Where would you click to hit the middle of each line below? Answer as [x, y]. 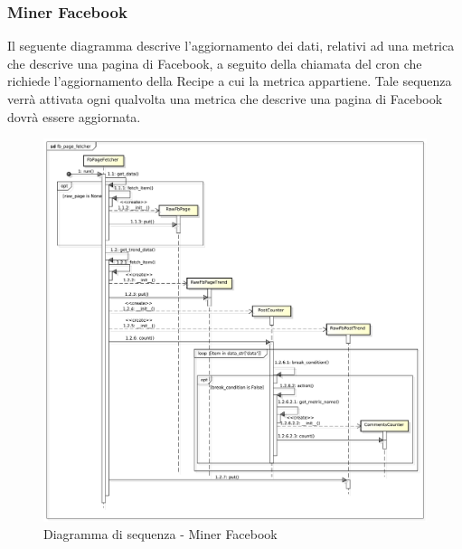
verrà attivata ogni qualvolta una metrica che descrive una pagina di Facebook [225, 99]
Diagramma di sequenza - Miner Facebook [160, 534]
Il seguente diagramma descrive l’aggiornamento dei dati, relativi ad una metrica [231, 46]
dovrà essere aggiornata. [74, 116]
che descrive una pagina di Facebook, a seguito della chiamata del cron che [215, 63]
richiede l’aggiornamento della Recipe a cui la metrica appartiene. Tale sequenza [230, 81]
